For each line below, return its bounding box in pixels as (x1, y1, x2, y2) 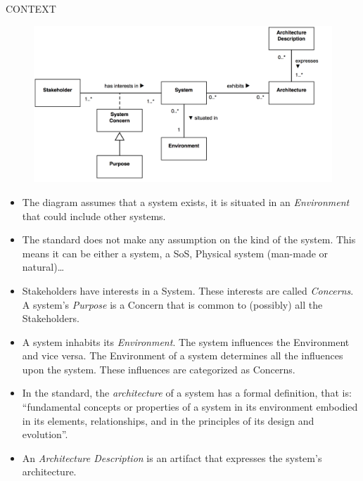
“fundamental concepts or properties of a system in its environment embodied (22, 399, 358, 414)
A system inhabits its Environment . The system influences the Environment (22, 334, 350, 349)
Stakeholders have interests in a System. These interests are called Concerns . (22, 283, 354, 297)
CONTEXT (6, 1, 56, 15)
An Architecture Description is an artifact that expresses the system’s (22, 450, 322, 465)
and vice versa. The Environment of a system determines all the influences (22, 348, 343, 363)
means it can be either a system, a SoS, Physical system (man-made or (22, 245, 329, 260)
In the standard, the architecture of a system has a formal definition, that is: (22, 385, 352, 400)
